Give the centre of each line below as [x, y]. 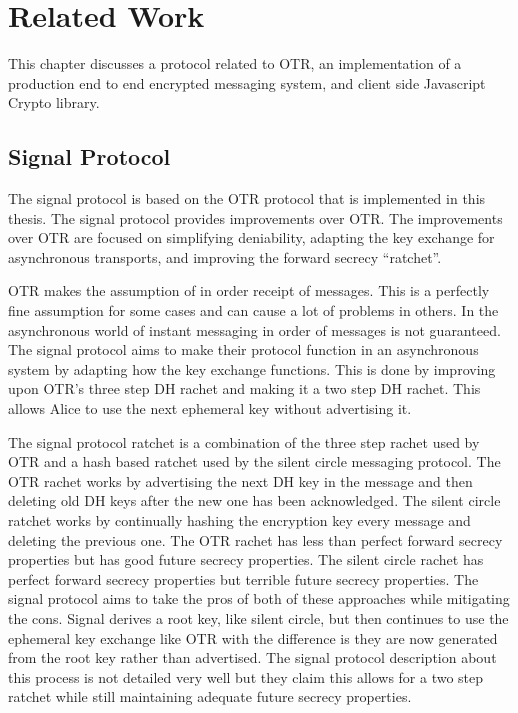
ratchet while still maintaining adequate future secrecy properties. [210, 696]
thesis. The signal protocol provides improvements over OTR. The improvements [255, 217]
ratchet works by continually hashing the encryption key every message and [239, 520]
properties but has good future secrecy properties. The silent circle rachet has [246, 559]
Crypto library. [54, 102]
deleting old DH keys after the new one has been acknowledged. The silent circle [254, 500]
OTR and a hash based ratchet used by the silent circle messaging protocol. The [254, 461]
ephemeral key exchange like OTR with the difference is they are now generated [253, 637]
